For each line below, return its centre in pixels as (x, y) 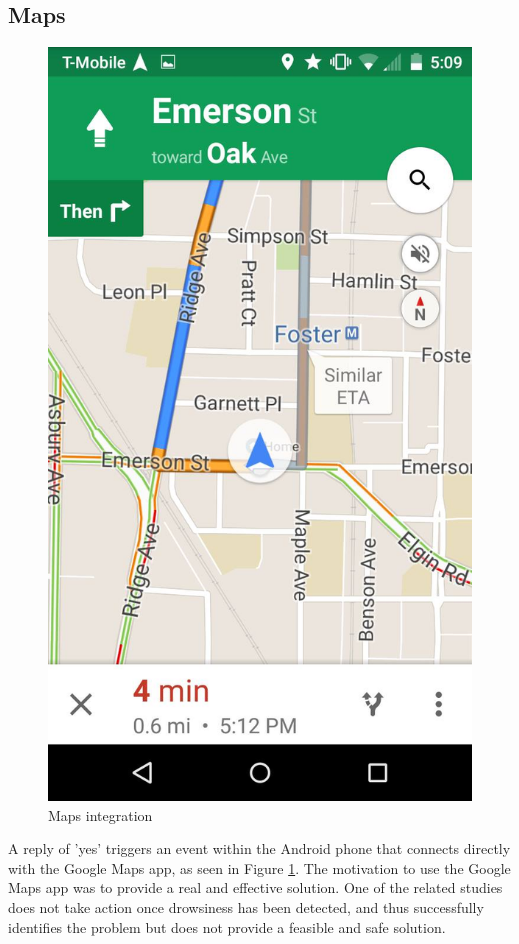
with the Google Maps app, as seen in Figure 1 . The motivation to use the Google (259, 867)
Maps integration (100, 814)
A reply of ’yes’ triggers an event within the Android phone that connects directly (259, 848)
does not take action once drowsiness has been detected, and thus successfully (246, 906)
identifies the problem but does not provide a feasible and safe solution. (227, 926)
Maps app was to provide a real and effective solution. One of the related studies (255, 887)
